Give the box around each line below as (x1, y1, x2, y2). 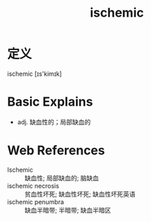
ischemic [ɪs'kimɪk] (7, 69, 63, 78)
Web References (7, 142, 106, 158)
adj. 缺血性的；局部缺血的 (17, 117, 91, 126)
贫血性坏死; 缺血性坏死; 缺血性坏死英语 (24, 190, 136, 198)
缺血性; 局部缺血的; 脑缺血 (24, 174, 100, 182)
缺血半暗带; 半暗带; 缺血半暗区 (24, 206, 111, 214)
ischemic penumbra (7, 197, 65, 206)
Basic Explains (7, 94, 93, 110)
